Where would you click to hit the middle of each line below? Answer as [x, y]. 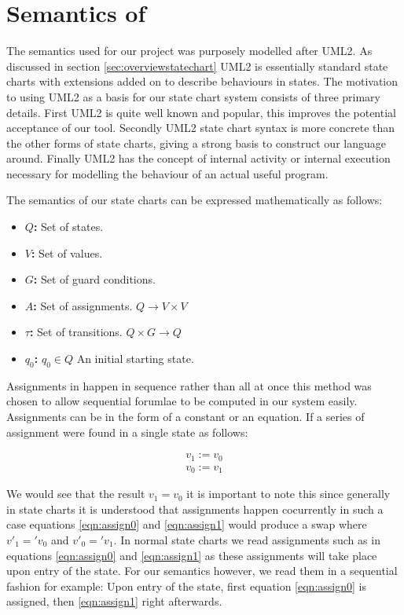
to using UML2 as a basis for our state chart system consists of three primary [193, 96]
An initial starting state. [135, 359]
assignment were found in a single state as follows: [127, 432]
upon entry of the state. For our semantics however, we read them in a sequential [202, 571]
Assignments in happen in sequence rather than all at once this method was [189, 385]
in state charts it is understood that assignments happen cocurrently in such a [195, 509]
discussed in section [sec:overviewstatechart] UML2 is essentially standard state [197, 66]
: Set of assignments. [83, 305]
